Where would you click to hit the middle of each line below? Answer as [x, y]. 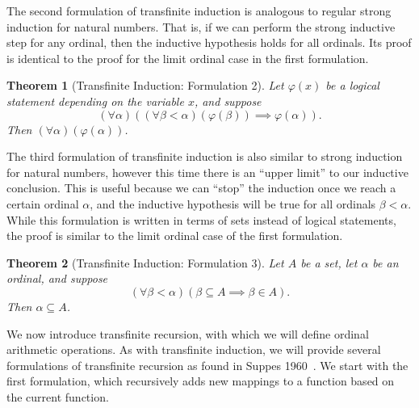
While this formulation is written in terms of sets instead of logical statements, [201, 219]
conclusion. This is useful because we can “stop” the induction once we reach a [201, 188]
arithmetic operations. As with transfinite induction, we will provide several [194, 349]
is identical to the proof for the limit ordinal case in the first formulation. [188, 58]
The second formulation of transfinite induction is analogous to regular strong [199, 11]
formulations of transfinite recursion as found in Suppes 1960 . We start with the [207, 365]
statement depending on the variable [95, 101]
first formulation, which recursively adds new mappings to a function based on [201, 381]
